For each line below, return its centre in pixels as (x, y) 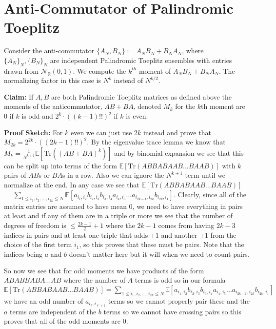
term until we (205, 175)
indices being (23, 254)
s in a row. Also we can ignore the (113, 175)
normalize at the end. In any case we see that (72, 185)
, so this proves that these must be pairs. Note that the (162, 244)
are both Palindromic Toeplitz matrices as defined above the (141, 96)
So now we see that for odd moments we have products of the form (104, 270)
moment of (155, 71)
